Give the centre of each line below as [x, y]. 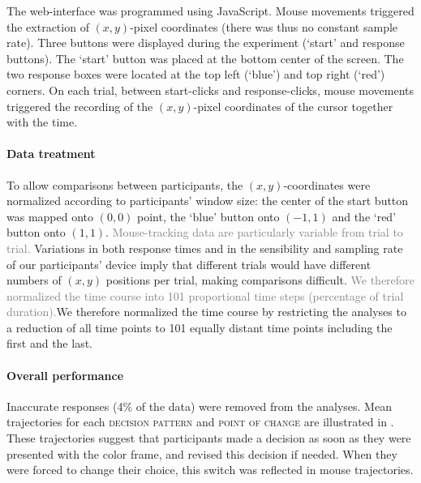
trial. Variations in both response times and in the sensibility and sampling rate [205, 248]
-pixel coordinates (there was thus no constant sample [264, 26]
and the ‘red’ [364, 216]
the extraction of [48, 26]
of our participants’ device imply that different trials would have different [189, 264]
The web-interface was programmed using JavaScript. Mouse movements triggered [210, 11]
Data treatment [51, 154]
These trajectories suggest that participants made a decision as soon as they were [209, 438]
